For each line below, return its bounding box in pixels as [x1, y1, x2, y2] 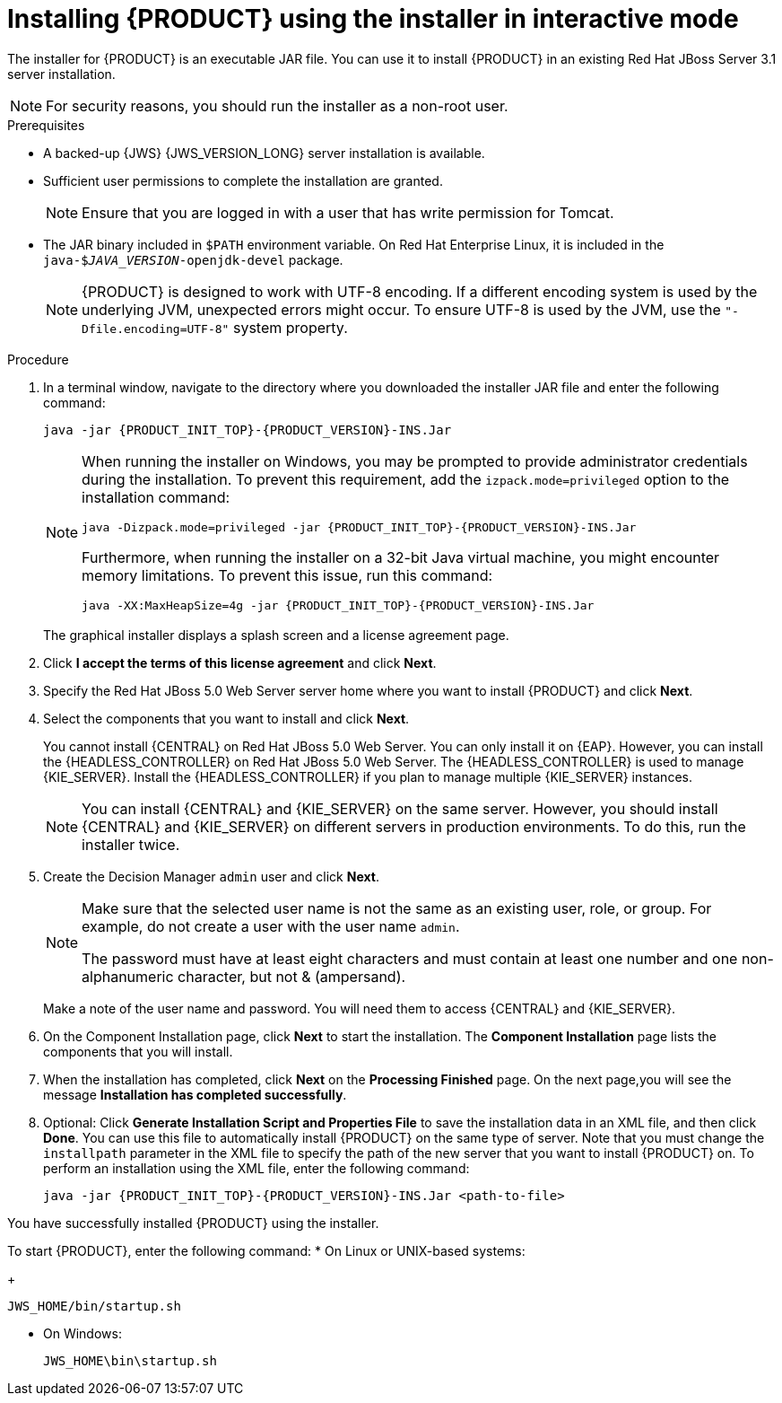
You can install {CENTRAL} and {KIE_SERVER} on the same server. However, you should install [82, 799, 718, 818]
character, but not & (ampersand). [178, 967, 406, 986]
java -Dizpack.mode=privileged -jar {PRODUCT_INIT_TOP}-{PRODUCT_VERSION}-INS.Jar [82, 520, 637, 534]
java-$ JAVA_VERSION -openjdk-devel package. [43, 251, 343, 267]
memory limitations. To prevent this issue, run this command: [82, 566, 493, 584]
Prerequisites [7, 117, 85, 133]
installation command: [82, 487, 230, 506]
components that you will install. [43, 1043, 233, 1059]
